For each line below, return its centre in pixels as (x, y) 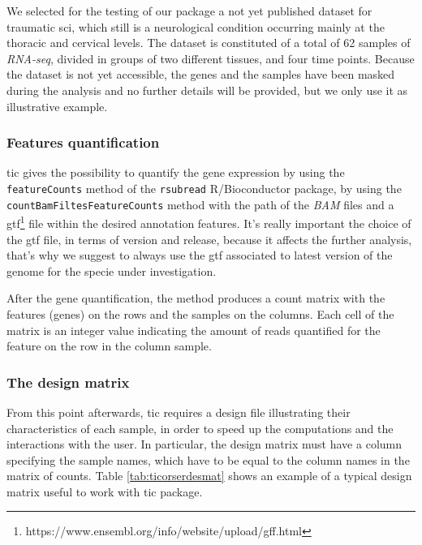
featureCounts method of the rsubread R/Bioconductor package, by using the (204, 188)
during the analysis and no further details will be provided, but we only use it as (207, 90)
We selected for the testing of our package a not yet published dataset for (189, 11)
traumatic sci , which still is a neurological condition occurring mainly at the (196, 26)
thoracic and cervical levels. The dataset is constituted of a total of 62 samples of (209, 43)
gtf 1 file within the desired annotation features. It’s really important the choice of (209, 222)
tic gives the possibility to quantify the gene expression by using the (176, 172)
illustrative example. (57, 106)
